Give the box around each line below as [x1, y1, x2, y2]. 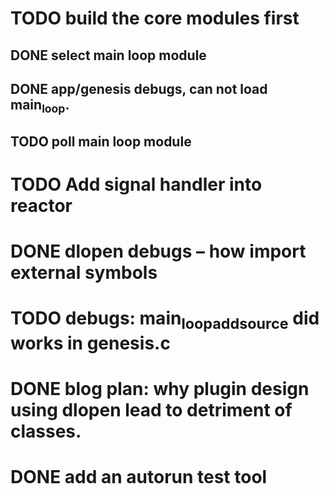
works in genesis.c [10, 332, 171, 354]
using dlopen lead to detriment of [10, 398, 293, 421]
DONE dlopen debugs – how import [10, 240, 307, 262]
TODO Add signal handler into [10, 173, 263, 196]
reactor [10, 194, 73, 217]
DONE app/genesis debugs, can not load [10, 80, 268, 97]
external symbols [10, 261, 158, 284]
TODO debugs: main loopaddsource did [10, 307, 320, 333]
